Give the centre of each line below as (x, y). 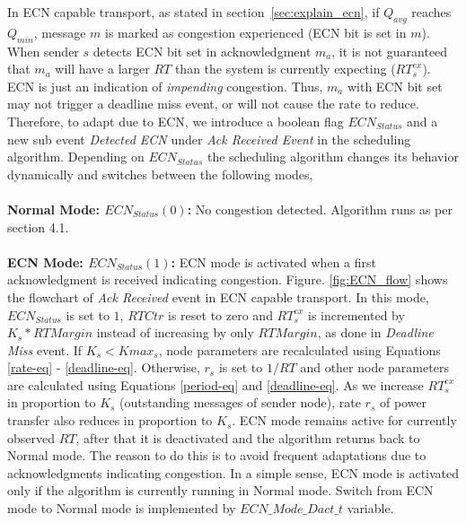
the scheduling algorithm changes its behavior (333, 157)
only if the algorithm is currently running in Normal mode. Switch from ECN (220, 490)
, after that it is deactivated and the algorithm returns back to (248, 437)
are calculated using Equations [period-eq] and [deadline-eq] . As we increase (215, 384)
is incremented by (356, 314)
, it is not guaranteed (390, 51)
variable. (370, 508)
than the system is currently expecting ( (285, 69)
